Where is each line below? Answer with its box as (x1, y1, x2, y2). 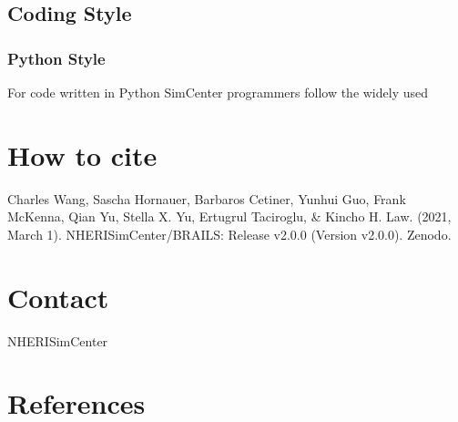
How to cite (7, 136, 158, 173)
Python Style (7, 46, 106, 69)
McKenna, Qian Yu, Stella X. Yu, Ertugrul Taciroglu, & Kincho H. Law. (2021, (7, 207, 452, 226)
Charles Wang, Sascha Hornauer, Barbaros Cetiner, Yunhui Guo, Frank (7, 189, 406, 208)
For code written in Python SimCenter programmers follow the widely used (7, 83, 429, 101)
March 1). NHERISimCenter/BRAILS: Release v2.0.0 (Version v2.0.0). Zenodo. (7, 224, 452, 243)
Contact (7, 278, 109, 315)
